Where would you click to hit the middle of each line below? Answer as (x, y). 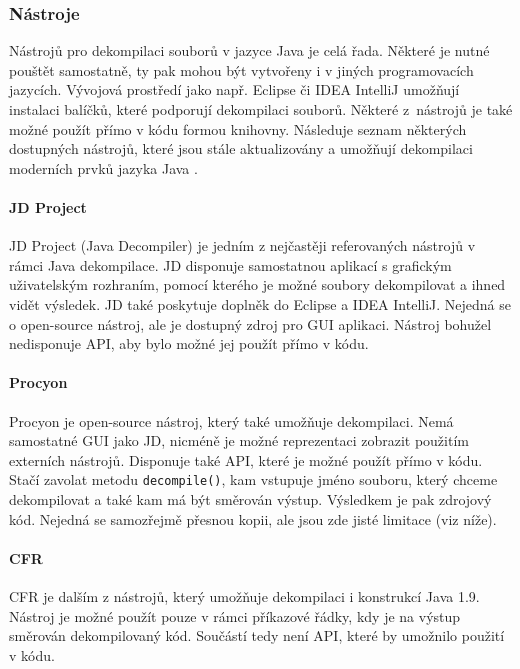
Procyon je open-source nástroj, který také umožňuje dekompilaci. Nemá (231, 420)
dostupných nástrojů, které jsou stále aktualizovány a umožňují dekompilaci (241, 148)
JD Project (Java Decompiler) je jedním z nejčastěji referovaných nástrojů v (242, 245)
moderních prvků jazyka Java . (103, 167)
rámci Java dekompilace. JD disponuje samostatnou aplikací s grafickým (230, 264)
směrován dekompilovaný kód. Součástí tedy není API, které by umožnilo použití (257, 635)
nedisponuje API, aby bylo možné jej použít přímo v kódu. (189, 343)
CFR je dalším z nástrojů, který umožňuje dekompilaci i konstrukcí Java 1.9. (244, 595)
